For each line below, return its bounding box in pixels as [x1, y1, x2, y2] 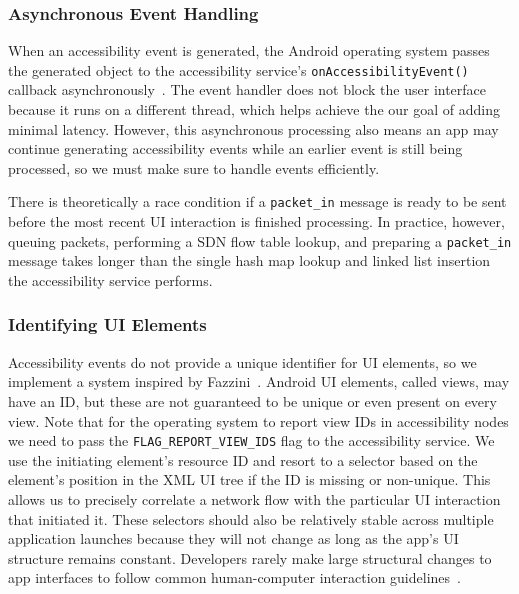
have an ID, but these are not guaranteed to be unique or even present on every [8, 390, 497, 411]
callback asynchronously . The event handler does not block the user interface [8, 79, 487, 100]
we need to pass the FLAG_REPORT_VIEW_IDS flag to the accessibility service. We [8, 430, 495, 451]
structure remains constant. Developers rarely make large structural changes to [8, 547, 492, 568]
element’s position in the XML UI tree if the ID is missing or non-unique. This [8, 469, 491, 490]
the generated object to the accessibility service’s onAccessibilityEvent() [8, 59, 469, 80]
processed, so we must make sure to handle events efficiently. [8, 157, 380, 178]
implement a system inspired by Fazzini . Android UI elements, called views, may [8, 371, 510, 392]
